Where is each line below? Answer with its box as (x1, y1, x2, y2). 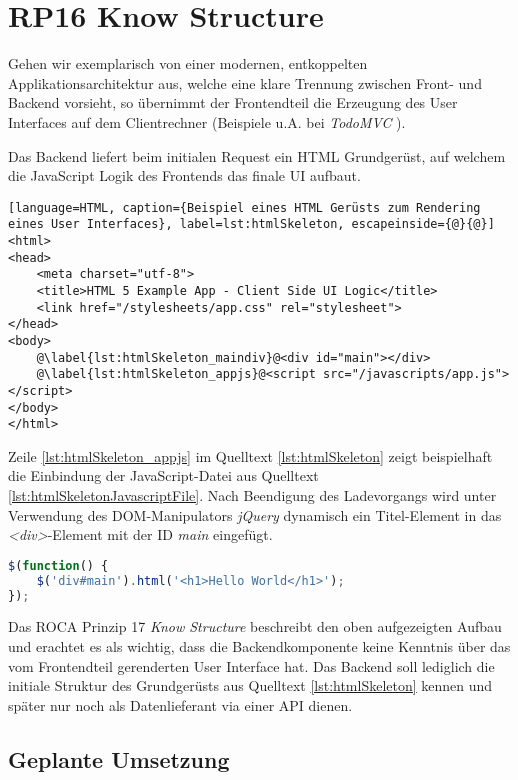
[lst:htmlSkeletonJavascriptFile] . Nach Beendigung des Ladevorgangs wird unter (8, 485, 497, 506)
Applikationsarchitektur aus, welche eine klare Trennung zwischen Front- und (8, 72, 482, 93)
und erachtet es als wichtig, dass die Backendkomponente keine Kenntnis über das (8, 636, 511, 657)
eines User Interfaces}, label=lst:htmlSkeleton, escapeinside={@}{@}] (8, 217, 495, 232)
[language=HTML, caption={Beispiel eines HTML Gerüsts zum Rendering (8, 200, 481, 215)
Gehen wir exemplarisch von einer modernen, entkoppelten (8, 53, 368, 74)
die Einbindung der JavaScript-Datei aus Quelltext (8, 465, 319, 486)
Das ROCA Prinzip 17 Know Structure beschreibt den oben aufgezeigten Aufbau (8, 616, 502, 637)
